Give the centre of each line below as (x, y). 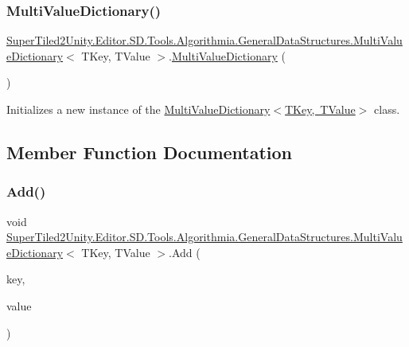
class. (387, 109)
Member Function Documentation (150, 152)
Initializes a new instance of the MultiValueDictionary (138, 109)
